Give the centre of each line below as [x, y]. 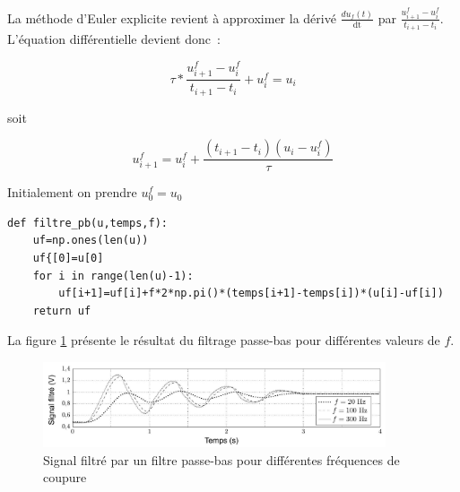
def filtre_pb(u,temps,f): [87, 223]
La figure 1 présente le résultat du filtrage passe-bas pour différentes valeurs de [224, 340]
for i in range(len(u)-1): [113, 276]
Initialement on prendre [72, 192]
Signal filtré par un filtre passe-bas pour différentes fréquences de [221, 459]
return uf [62, 311]
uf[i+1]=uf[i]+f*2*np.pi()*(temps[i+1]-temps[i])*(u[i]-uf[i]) [251, 293]
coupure [65, 477]
